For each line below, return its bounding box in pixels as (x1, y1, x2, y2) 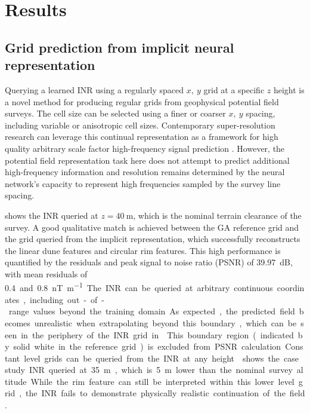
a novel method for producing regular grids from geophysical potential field (5, 95, 279, 108)
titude (5, 375, 27, 387)
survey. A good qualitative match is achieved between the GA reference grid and (5, 221, 299, 233)
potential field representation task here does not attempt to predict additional (5, 154, 290, 166)
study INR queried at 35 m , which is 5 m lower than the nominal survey (5, 363, 293, 376)
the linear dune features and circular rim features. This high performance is (5, 244, 281, 256)
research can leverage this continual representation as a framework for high (5, 130, 278, 143)
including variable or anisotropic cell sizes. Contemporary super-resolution (5, 118, 275, 131)
